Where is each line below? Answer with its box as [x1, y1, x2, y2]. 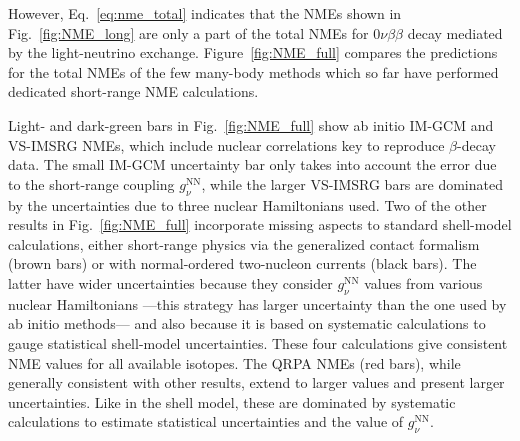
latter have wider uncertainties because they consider [8, 272, 333, 293]
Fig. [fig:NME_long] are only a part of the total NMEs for [8, 22, 369, 43]
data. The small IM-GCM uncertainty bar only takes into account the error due [8, 154, 497, 175]
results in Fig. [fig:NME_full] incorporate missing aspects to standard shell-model [8, 214, 512, 235]
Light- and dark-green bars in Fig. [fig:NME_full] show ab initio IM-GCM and [8, 114, 494, 135]
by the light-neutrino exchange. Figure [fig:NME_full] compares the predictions [8, 42, 498, 63]
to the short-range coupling [8, 173, 175, 194]
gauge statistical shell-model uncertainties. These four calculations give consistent [8, 332, 508, 353]
